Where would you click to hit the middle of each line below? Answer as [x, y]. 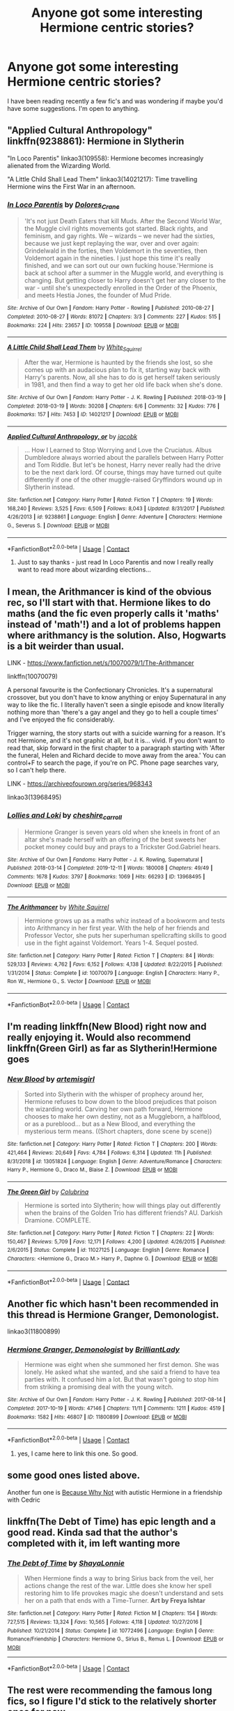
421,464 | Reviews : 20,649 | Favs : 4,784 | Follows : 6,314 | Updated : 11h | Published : [110, 1153]
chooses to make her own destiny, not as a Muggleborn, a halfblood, [123, 1116]
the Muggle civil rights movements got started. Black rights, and [116, 229]
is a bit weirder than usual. [66, 646]
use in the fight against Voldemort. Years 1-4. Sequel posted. [111, 943]
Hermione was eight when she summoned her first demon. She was [122, 1365]
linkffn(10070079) [32, 677]
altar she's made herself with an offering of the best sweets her [115, 839]
